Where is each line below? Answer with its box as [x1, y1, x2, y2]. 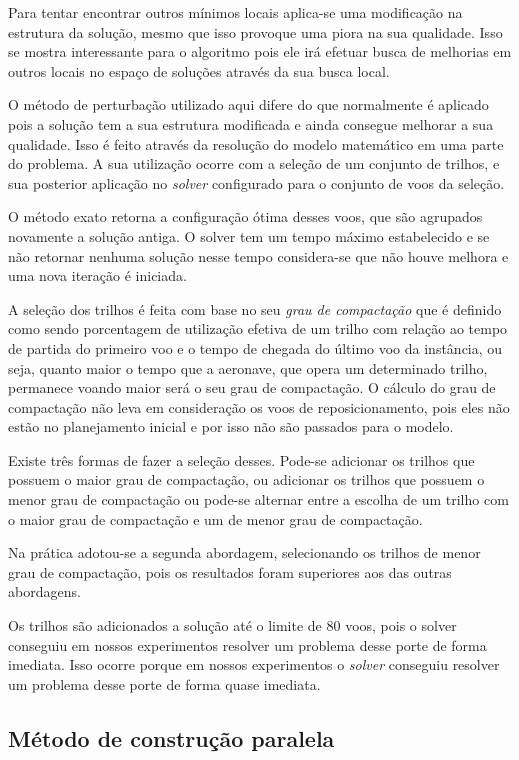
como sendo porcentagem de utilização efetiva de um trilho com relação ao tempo [8, 318, 508, 339]
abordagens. [8, 581, 81, 602]
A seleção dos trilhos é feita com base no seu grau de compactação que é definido [8, 298, 502, 319]
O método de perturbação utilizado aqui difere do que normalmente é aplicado [8, 94, 489, 115]
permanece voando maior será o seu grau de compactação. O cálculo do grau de [8, 377, 496, 398]
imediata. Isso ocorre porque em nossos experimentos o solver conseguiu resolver [8, 654, 500, 675]
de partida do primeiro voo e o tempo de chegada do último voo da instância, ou [8, 337, 503, 358]
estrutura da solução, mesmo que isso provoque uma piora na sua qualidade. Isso [8, 21, 503, 42]
